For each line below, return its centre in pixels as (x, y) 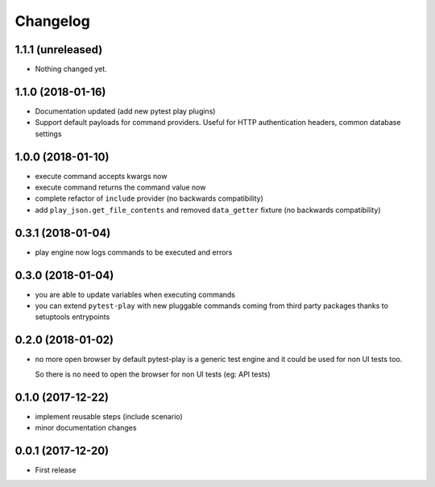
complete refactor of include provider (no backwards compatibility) (149, 198)
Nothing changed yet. (71, 69)
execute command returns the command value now (120, 187)
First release (56, 470)
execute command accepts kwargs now (101, 176)
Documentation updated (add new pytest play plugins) (125, 111)
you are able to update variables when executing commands (135, 294)
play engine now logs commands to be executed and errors (134, 252)
